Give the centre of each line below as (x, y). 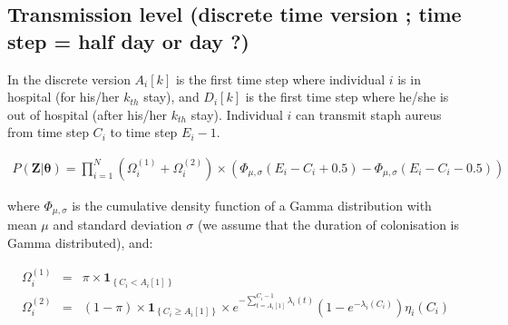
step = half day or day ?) (128, 40)
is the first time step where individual (280, 79)
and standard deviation (117, 225)
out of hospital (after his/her (88, 114)
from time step (48, 132)
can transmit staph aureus (369, 114)
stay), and (171, 97)
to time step (144, 132)
